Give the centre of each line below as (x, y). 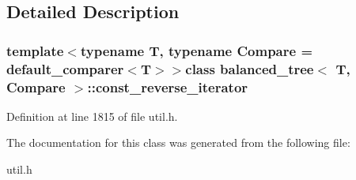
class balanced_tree (250, 68)
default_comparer (65, 68)
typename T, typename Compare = (197, 50)
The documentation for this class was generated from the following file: (178, 142)
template (35, 50)
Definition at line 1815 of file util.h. (92, 116)
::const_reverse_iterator (168, 86)
